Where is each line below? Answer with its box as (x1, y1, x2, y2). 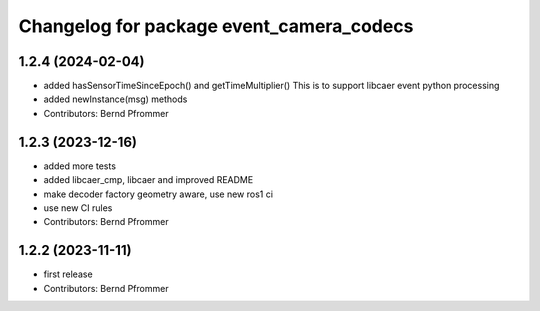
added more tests (43, 160, 117, 172)
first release (43, 268, 94, 280)
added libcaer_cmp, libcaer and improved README (43, 174, 254, 186)
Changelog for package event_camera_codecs (18, 15, 414, 37)
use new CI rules (43, 201, 113, 214)
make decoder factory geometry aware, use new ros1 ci (43, 188, 274, 200)
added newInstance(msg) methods (43, 93, 188, 105)
